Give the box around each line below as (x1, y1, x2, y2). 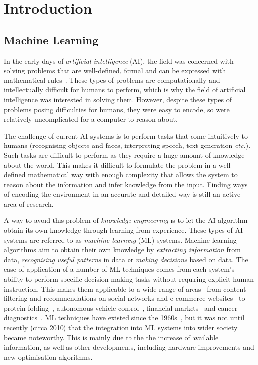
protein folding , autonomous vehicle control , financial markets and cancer (4, 302, 238, 313)
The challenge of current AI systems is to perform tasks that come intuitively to (4, 130, 248, 141)
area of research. (4, 198, 54, 209)
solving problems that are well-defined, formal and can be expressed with (4, 65, 226, 75)
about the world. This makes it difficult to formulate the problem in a (4, 159, 217, 170)
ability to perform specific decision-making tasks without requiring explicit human (4, 274, 254, 284)
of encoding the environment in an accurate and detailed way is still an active (4, 189, 241, 199)
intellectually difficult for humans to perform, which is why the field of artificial (4, 84, 246, 95)
